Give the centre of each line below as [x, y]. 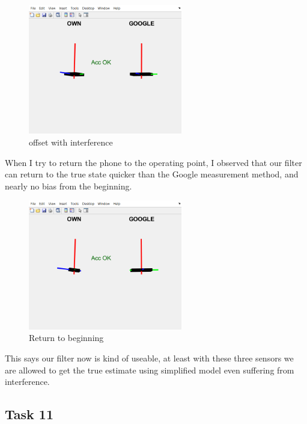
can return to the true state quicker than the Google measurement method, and [152, 174]
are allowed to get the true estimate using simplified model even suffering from [150, 370]
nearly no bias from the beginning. [68, 186]
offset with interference [71, 142]
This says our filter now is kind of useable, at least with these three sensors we [149, 358]
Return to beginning [66, 338]
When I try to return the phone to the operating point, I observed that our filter [153, 162]
